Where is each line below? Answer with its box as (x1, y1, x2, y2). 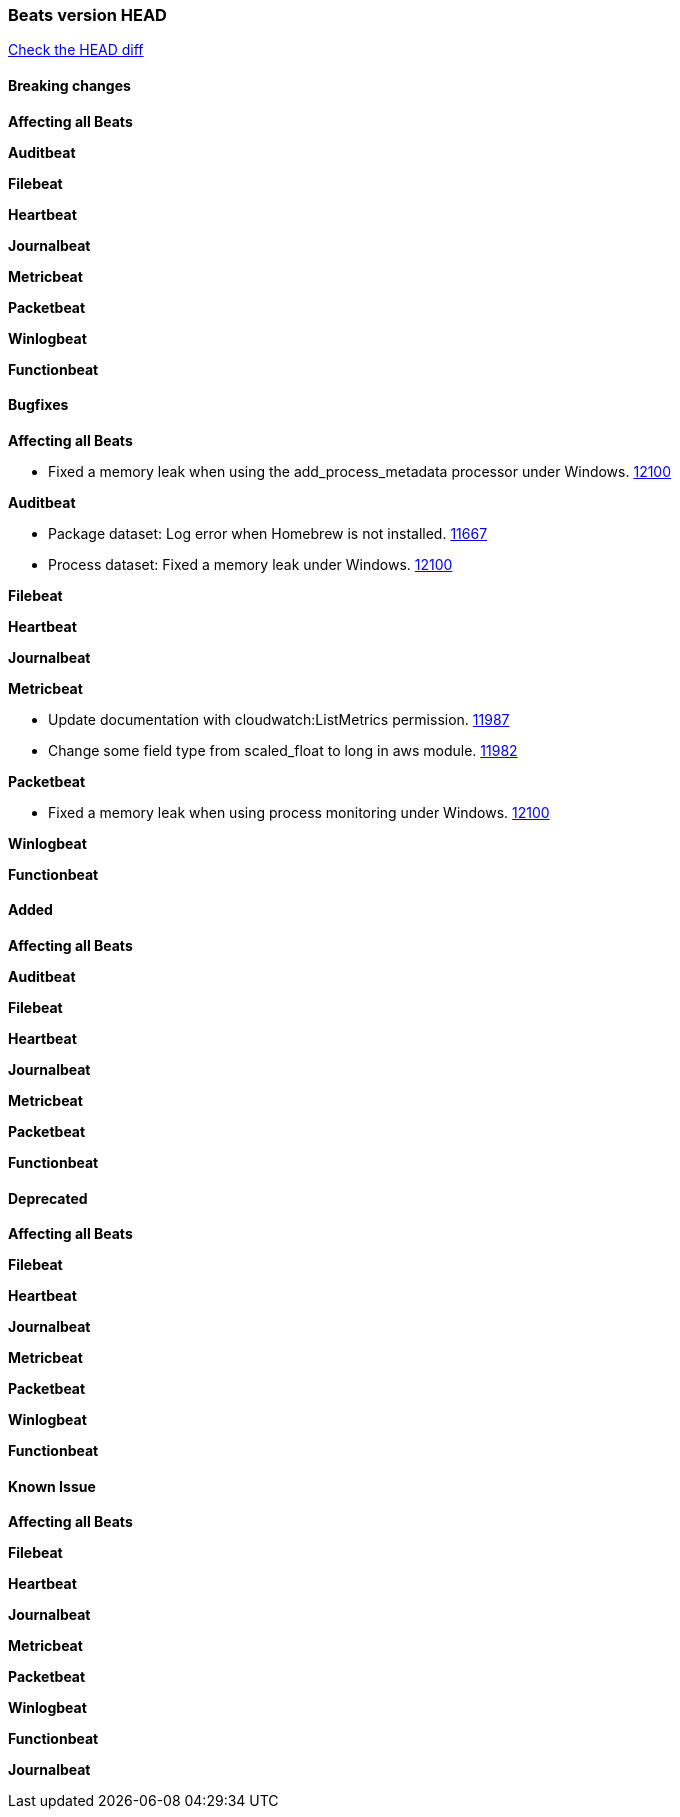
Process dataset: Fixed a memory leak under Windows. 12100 (48, 555, 453, 573)
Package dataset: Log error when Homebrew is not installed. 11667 (48, 524, 488, 542)
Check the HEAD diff (8, 41, 144, 59)
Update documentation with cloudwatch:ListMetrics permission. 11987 (48, 710, 510, 728)
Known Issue (8, 1477, 96, 1495)
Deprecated (8, 1189, 88, 1207)
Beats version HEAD (8, 5, 167, 25)
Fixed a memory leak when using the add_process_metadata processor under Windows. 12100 (48, 462, 672, 480)
